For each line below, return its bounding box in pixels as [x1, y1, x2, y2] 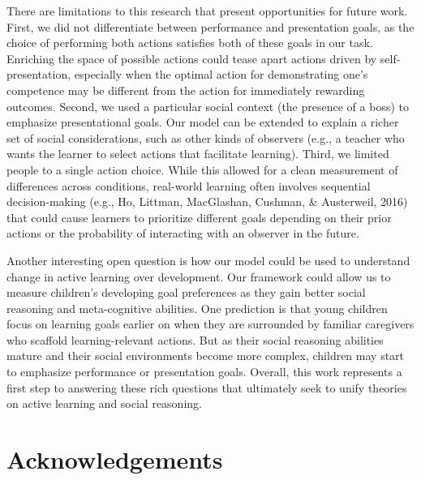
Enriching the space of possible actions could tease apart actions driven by [6, 49, 377, 66]
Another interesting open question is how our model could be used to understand [6, 251, 410, 268]
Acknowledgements [6, 443, 223, 476]
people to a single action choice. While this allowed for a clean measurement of [6, 161, 398, 178]
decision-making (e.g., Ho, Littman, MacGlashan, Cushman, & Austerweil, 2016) [6, 193, 408, 210]
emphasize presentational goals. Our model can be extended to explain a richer [6, 114, 399, 131]
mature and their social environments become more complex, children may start [6, 347, 405, 364]
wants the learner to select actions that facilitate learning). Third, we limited [6, 145, 389, 162]
